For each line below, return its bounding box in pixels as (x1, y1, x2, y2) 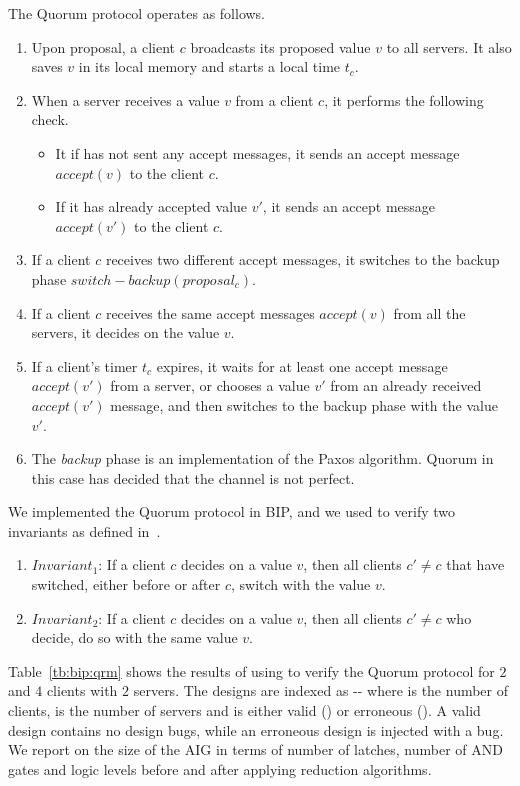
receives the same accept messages (105, 302, 315, 323)
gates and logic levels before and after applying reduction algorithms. (8, 758, 432, 779)
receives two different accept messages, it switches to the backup (105, 249, 500, 270)
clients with (46, 680, 118, 701)
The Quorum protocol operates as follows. (8, 3, 266, 23)
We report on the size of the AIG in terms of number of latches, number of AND (8, 739, 503, 760)
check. (31, 109, 69, 130)
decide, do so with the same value (31, 627, 238, 648)
